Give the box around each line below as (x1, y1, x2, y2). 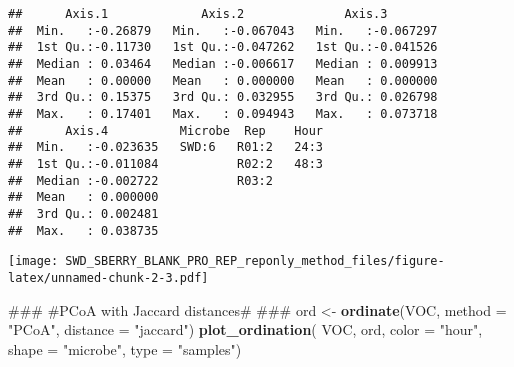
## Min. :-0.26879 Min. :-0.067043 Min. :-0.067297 (8, 23, 438, 38)
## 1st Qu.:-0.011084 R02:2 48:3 (8, 156, 323, 171)
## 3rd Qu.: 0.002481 (8, 206, 159, 221)
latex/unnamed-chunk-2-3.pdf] (8, 270, 209, 285)
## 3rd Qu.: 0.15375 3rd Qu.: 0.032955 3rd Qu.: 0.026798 (8, 90, 438, 105)
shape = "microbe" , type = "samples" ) (8, 338, 242, 359)
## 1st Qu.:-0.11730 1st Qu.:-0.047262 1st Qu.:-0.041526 (8, 40, 438, 55)
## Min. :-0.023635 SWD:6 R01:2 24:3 (8, 140, 323, 155)
